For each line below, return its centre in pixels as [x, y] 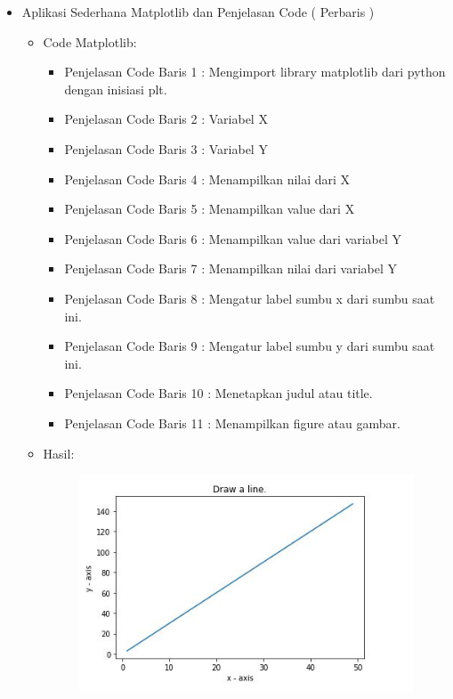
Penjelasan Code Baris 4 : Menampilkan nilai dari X [207, 179]
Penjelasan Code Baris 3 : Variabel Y [166, 148]
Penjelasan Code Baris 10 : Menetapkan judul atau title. [218, 393]
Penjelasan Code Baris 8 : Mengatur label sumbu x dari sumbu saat [250, 298]
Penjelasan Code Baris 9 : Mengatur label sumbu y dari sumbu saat [250, 346]
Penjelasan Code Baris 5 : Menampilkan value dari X [210, 209]
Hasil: [59, 453]
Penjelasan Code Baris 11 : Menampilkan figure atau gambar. [232, 423]
